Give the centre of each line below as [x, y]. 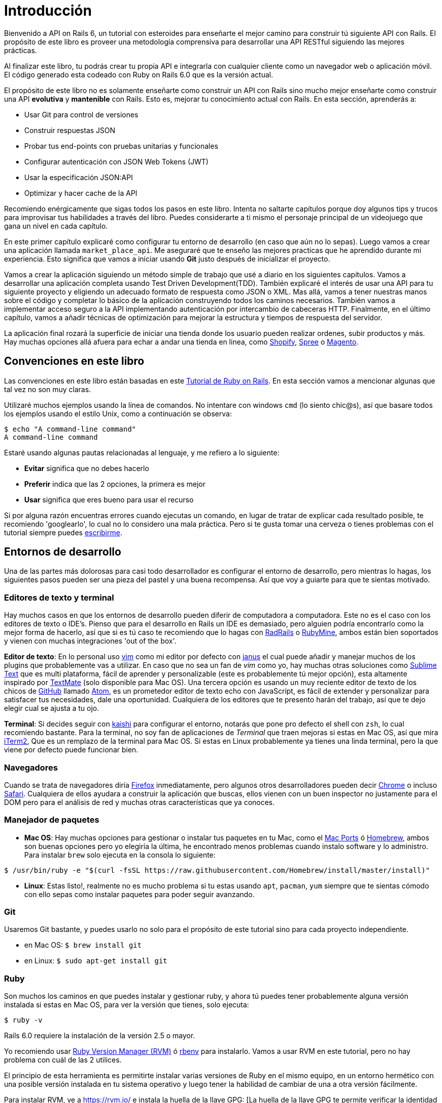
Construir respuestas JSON [70, 130]
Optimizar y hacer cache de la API [81, 193]
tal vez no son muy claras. [47, 389]
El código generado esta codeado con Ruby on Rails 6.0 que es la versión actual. [139, 74]
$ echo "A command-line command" [70, 429]
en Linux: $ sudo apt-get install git [96, 961]
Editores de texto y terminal [59, 597]
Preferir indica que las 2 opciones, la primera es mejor [115, 484]
